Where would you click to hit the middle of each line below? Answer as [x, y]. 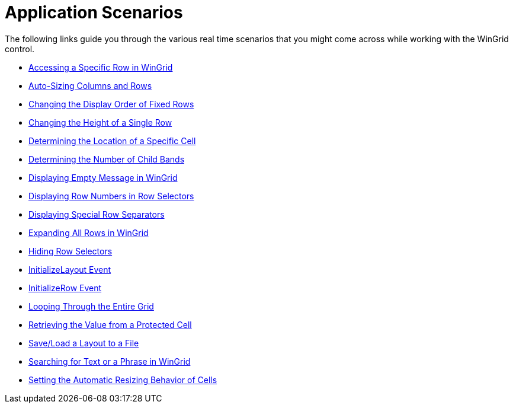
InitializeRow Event [65, 288]
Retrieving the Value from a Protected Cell [110, 324]
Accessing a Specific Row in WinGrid [101, 67]
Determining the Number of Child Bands [107, 159]
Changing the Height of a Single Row [100, 122]
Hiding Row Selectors [70, 251]
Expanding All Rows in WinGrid [89, 232]
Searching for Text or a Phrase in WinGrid [110, 361]
